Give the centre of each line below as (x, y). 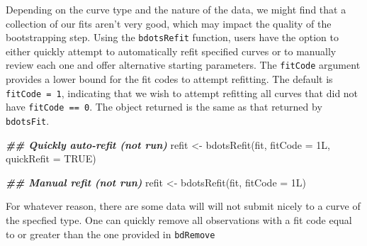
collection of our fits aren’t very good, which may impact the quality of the (169, 23)
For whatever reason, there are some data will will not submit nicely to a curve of (183, 206)
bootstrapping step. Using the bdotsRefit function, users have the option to (172, 37)
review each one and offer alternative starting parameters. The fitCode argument (183, 65)
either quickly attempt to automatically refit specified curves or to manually (171, 51)
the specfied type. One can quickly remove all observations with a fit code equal (179, 220)
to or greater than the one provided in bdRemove (111, 234)
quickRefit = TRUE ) (51, 158)
